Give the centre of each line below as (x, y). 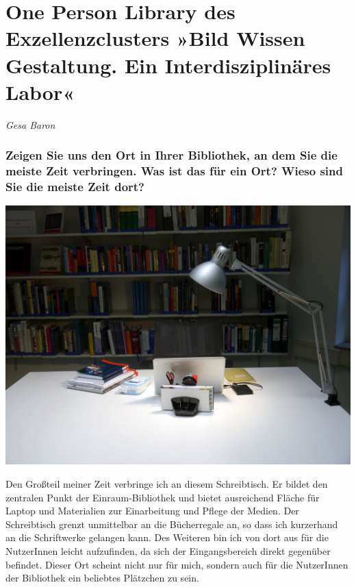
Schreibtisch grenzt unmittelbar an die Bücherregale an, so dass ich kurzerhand (172, 524)
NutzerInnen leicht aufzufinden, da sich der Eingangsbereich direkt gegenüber (168, 550)
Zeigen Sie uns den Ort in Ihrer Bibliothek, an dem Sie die (171, 155)
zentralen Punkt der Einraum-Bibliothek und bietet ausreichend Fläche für (163, 497)
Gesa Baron (30, 124)
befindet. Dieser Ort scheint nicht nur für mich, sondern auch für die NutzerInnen (177, 564)
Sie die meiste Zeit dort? (75, 187)
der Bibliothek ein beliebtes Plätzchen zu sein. (102, 578)
